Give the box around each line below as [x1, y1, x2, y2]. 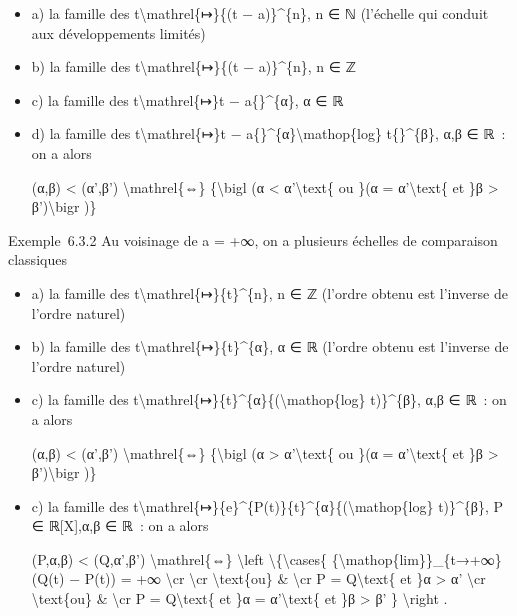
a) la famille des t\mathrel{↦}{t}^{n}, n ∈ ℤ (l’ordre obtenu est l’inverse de [31, 282, 508, 303]
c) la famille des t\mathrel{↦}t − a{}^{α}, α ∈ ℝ [31, 89, 344, 110]
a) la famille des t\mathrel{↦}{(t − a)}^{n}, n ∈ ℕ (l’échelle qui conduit [31, 3, 489, 23]
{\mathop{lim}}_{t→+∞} [331, 548, 502, 569]
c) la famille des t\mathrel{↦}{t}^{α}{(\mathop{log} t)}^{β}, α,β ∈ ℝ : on [31, 389, 507, 410]
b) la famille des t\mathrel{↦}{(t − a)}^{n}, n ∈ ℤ [31, 56, 356, 77]
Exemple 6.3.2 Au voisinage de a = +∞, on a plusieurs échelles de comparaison [8, 229, 498, 250]
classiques [8, 249, 67, 270]
